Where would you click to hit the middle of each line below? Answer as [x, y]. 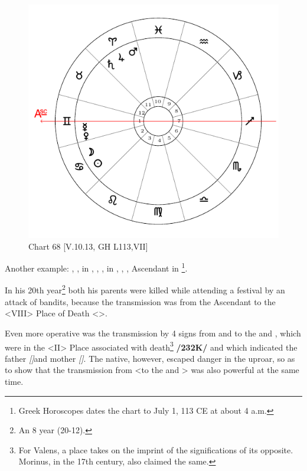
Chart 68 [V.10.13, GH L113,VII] [88, 246]
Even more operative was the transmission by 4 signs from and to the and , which [153, 333]
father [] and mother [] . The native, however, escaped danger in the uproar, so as [150, 358]
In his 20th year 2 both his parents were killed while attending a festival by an [145, 289]
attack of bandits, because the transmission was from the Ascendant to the [140, 301]
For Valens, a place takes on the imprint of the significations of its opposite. [156, 449]
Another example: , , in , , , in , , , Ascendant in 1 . [96, 267]
